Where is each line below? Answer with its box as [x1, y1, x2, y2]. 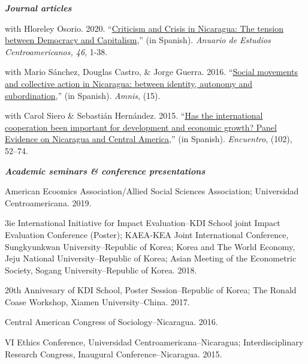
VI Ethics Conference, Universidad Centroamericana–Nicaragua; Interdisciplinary [5, 336, 304, 348]
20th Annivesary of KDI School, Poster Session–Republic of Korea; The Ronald [5, 284, 297, 296]
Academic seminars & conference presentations [5, 164, 206, 177]
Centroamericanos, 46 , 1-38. [5, 45, 108, 58]
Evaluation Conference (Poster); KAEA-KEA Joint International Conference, [5, 228, 289, 240]
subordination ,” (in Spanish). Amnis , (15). [5, 89, 161, 101]
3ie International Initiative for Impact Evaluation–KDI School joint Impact [5, 216, 280, 229]
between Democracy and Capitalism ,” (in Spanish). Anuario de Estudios [5, 34, 271, 46]
